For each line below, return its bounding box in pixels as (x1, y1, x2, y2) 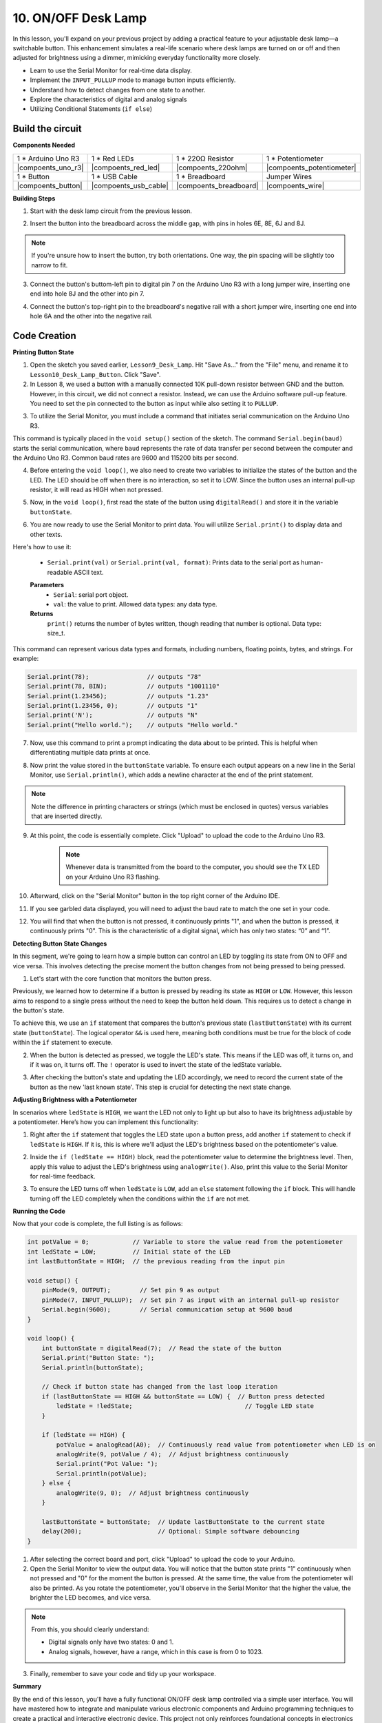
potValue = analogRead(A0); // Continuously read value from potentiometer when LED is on (56, 1440, 376, 1449)
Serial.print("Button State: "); (41, 1354, 155, 1362)
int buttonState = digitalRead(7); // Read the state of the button (41, 1344, 282, 1352)
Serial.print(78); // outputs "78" (27, 673, 202, 680)
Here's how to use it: (12, 543, 72, 551)
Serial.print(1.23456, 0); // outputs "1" (27, 702, 198, 710)
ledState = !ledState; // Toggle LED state (56, 1403, 315, 1410)
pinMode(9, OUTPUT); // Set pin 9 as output (41, 1286, 220, 1294)
